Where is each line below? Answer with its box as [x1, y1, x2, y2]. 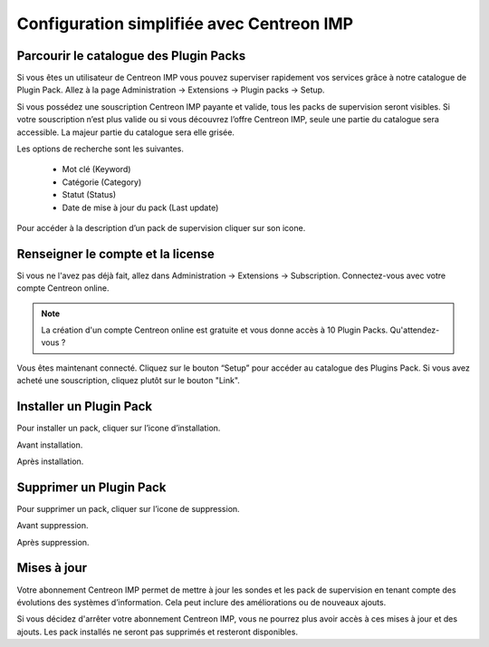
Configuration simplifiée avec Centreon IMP [16, 14, 354, 34]
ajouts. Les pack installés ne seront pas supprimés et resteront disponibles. [16, 626, 299, 637]
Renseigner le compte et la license [16, 246, 215, 262]
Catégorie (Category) [62, 177, 142, 188]
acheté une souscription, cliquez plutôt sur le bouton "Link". [16, 375, 240, 386]
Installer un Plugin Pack [16, 399, 153, 414]
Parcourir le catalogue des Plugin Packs [16, 48, 246, 63]
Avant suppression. [16, 520, 90, 531]
